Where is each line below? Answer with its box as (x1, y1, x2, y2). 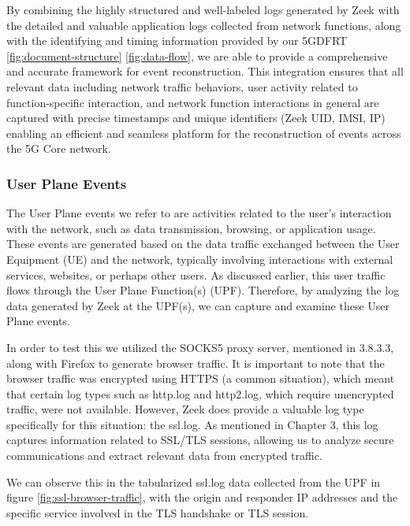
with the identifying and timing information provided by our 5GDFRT (6, 32, 348, 49)
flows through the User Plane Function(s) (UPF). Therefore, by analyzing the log (6, 282, 400, 298)
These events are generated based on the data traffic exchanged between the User (6, 235, 400, 252)
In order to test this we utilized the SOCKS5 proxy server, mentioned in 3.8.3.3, (6, 339, 394, 355)
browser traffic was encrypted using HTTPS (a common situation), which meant (6, 370, 395, 387)
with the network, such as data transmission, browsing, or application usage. (6, 220, 376, 236)
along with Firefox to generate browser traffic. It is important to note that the (6, 354, 385, 371)
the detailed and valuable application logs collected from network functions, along (6, 17, 401, 33)
